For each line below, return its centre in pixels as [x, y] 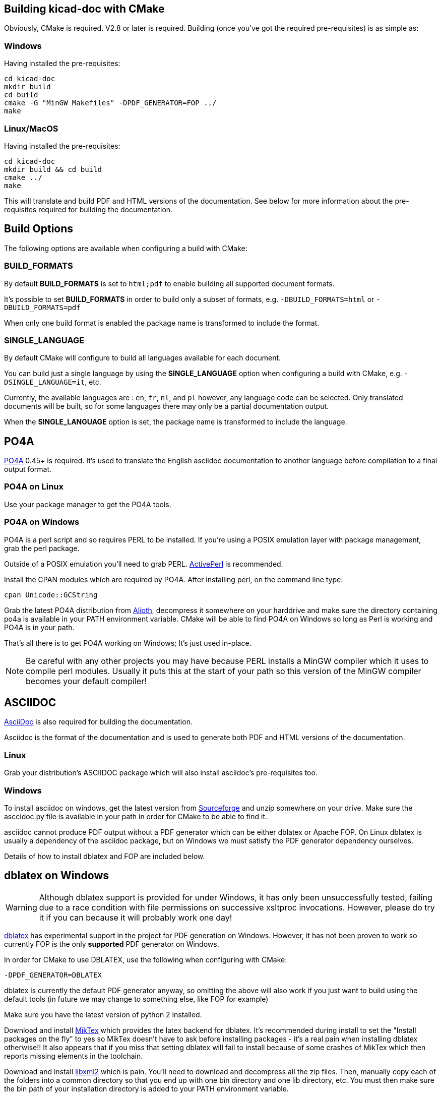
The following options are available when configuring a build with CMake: [126, 248]
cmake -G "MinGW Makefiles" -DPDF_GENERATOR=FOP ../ [110, 103]
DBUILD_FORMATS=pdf [42, 307]
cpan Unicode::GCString [51, 595]
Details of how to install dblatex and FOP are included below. [105, 856]
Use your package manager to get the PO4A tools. [88, 504]
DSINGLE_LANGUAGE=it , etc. [53, 382]
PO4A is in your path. [39, 627]
